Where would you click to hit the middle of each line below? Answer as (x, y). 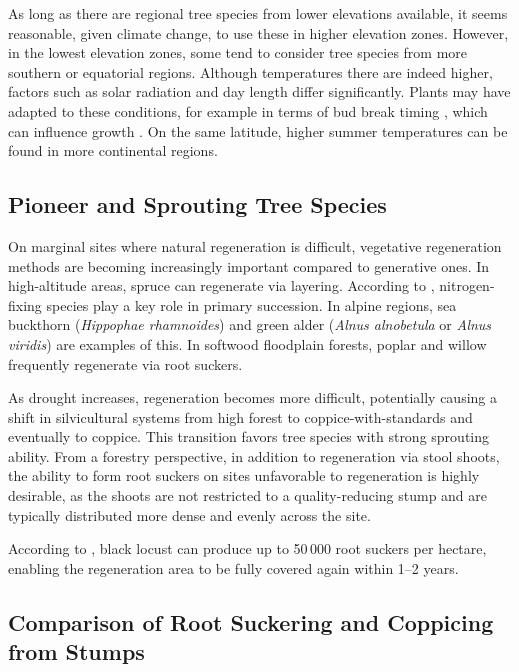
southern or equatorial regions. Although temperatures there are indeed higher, (250, 71)
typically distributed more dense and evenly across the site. (189, 514)
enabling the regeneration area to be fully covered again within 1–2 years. (233, 567)
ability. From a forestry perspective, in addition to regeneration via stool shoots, (254, 455)
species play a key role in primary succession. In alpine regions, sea (251, 304)
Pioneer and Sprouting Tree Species (197, 204)
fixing (25, 304)
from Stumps (76, 651)
